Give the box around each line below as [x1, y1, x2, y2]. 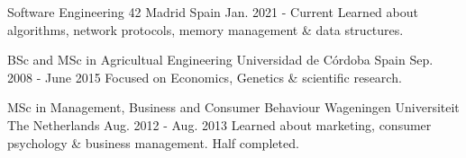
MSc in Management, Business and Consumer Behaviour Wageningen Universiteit [7, 98, 460, 117]
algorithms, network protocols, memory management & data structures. [7, 20, 404, 39]
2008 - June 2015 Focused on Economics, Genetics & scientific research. [7, 67, 402, 86]
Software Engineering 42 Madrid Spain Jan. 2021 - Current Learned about [7, 3, 418, 21]
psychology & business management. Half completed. [7, 133, 299, 152]
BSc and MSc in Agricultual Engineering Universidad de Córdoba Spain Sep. [7, 50, 434, 69]
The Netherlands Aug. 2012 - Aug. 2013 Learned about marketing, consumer [7, 115, 432, 134]
